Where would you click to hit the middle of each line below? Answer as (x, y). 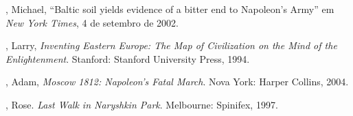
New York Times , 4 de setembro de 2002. (92, 22)
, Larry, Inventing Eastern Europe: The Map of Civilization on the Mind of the (171, 45)
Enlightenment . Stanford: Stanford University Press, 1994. (128, 58)
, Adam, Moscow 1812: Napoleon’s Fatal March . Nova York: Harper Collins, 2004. (177, 82)
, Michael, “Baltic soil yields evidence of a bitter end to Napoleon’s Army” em (170, 9)
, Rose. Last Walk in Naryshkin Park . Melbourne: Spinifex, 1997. (142, 104)
